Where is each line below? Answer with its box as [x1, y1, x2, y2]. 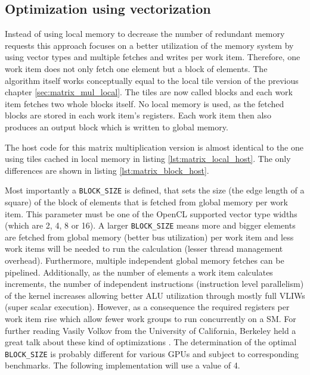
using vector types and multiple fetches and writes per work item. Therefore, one [5, 51, 300, 63]
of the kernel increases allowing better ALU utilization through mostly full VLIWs [5, 289, 305, 301]
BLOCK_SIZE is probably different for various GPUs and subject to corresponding [5, 347, 299, 360]
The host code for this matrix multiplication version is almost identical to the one [5, 140, 303, 153]
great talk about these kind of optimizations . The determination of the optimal [5, 336, 297, 348]
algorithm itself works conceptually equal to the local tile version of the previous [5, 74, 299, 86]
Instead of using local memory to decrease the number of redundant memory [5, 27, 285, 40]
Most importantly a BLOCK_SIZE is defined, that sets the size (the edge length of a [5, 184, 305, 196]
